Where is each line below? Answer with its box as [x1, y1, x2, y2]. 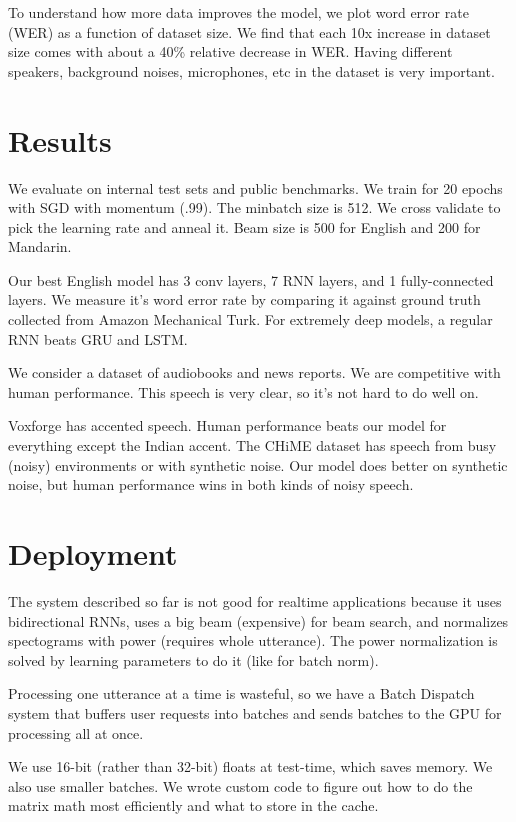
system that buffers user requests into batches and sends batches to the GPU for [8, 702, 502, 723]
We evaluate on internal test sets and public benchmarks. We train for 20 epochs [8, 177, 503, 198]
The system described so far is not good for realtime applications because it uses [8, 590, 502, 611]
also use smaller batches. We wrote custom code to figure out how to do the [8, 775, 473, 796]
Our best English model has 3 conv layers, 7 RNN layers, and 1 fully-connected [8, 269, 494, 290]
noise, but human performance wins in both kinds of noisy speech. [8, 474, 414, 495]
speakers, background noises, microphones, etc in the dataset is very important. [8, 60, 495, 81]
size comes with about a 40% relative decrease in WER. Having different [8, 41, 453, 62]
